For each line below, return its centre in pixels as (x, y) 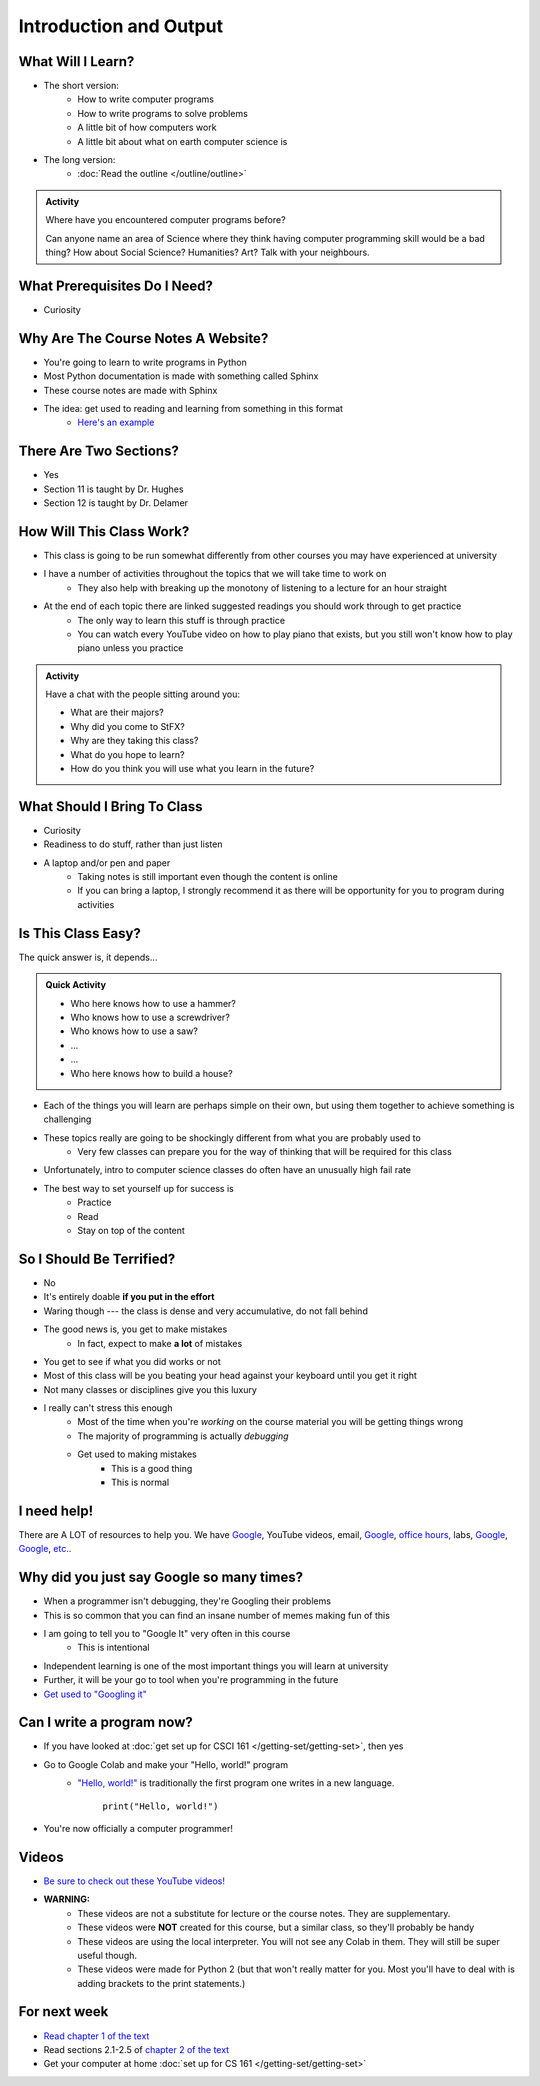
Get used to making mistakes (137, 1454)
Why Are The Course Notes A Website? (143, 338)
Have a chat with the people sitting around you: (142, 694)
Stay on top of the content (131, 1231)
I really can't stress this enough (108, 1408)
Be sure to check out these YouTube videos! (134, 1881)
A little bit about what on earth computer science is (182, 141)
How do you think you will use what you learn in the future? (192, 769)
